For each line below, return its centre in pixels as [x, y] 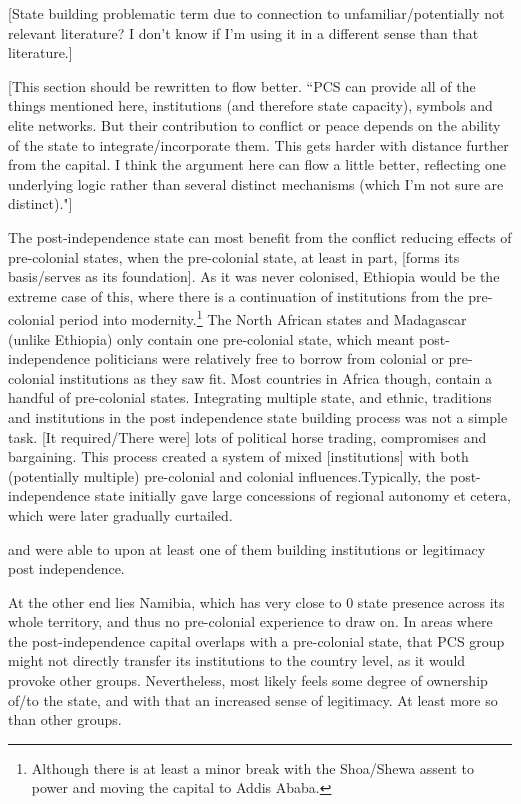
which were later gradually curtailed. [120, 514]
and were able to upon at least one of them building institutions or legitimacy [247, 548]
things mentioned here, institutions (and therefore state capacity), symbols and [250, 105]
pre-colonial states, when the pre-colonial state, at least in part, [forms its [234, 256]
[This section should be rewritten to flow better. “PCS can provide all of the [242, 85]
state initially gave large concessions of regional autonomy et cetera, [302, 495]
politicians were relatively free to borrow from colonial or [269, 358]
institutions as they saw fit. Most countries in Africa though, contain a [275, 377]
